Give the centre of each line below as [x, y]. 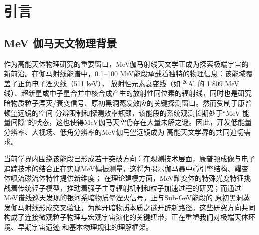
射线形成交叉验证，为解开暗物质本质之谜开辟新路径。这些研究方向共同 [140, 207]
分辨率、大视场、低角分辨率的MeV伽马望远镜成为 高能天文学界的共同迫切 [124, 132]
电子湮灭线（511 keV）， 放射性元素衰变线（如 [106, 83]
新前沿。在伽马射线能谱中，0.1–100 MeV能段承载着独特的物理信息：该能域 [125, 73]
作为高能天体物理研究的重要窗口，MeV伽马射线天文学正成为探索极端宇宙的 [126, 63]
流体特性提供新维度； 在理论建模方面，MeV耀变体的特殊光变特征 [138, 178]
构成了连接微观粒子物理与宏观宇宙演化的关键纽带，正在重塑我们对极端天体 [126, 217]
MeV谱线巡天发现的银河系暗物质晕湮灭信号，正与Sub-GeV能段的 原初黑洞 [124, 197]
